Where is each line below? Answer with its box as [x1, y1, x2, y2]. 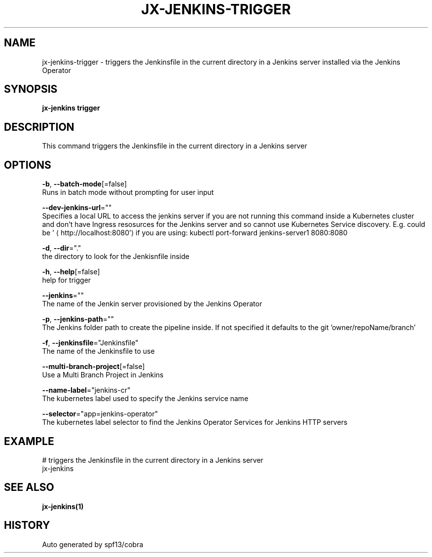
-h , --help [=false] [42, 267, 100, 276]
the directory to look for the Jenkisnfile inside [42, 252, 189, 261]
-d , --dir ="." [42, 244, 81, 253]
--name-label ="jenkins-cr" [42, 386, 131, 395]
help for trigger [42, 276, 91, 285]
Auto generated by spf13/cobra [42, 540, 144, 549]
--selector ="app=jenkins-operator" [42, 409, 158, 418]
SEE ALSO [4, 481, 54, 494]
